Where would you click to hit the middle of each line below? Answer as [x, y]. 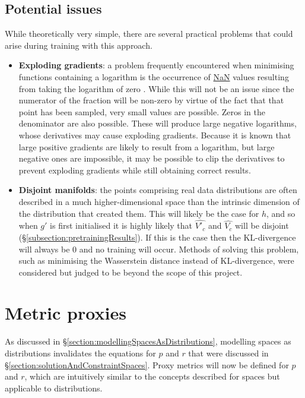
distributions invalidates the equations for [80, 353]
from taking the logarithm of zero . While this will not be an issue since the [156, 88]
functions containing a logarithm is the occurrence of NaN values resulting [154, 76]
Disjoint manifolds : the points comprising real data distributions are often [158, 190]
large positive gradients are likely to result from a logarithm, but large [147, 146]
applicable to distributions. [54, 388]
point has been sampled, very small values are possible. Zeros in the [142, 111]
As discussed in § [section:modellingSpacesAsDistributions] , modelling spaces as [148, 341]
